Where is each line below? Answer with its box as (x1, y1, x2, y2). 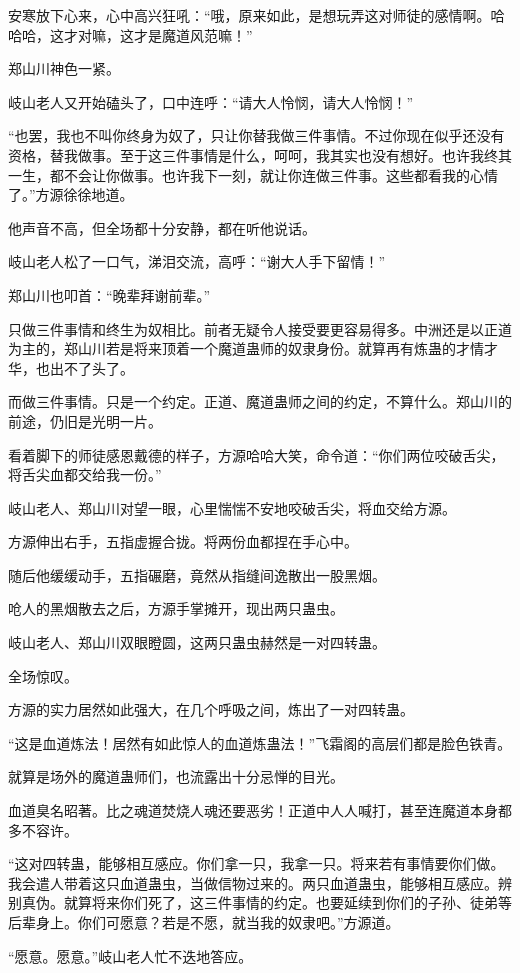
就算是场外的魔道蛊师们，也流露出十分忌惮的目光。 (8, 766, 344, 787)
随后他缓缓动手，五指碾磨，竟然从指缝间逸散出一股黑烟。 (8, 564, 386, 585)
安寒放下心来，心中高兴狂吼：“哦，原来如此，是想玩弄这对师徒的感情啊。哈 (8, 5, 505, 25)
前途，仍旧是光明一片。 (8, 410, 162, 431)
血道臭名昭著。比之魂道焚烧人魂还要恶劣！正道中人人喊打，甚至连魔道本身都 (8, 800, 512, 821)
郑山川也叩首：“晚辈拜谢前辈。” (8, 284, 211, 305)
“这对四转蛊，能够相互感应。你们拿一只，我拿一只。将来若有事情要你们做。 (8, 853, 505, 874)
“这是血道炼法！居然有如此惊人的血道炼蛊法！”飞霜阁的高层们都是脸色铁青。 (8, 732, 512, 753)
